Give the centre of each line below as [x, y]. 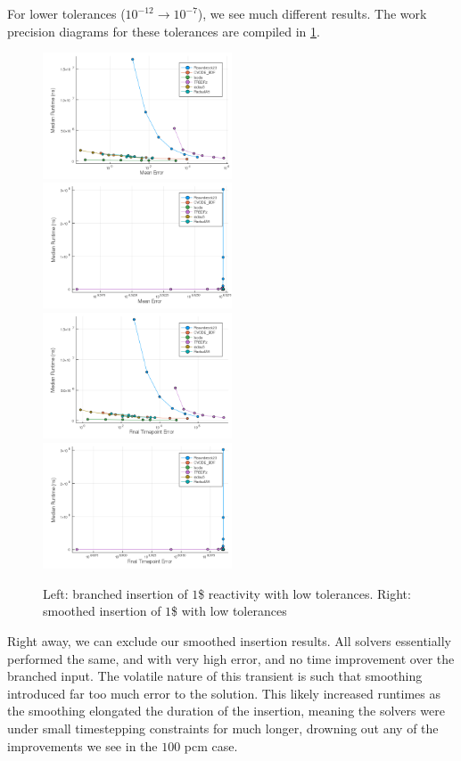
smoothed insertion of [102, 611]
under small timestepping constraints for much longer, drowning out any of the [223, 728]
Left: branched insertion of [115, 593]
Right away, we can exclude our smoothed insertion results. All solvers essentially [229, 641]
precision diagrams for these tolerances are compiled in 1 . [164, 31]
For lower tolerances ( [66, 13]
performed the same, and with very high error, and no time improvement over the [231, 658]
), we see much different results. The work [312, 13]
